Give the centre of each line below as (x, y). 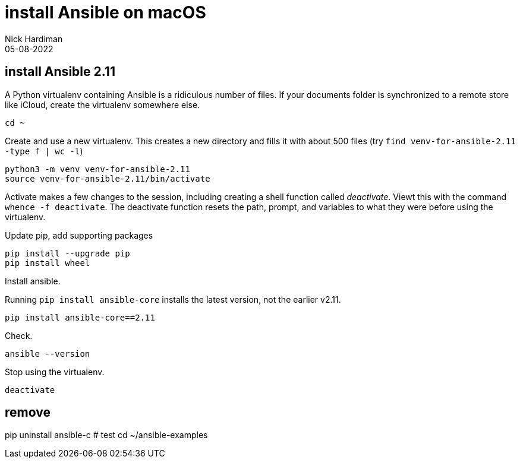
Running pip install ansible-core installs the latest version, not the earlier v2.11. (173, 299)
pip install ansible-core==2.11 (80, 317)
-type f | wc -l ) (44, 151)
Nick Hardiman (34, 39)
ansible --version (48, 353)
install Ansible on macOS (105, 12)
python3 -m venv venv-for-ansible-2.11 (97, 169)
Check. (19, 335)
